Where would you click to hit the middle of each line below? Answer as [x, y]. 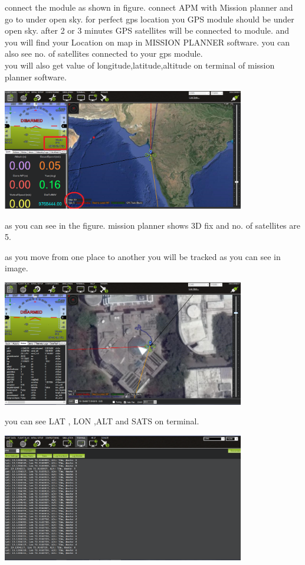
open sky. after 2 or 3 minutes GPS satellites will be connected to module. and [147, 30]
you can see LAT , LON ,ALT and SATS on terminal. [102, 421]
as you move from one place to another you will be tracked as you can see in [143, 256]
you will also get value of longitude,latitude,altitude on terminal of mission [140, 65]
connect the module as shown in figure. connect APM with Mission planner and [149, 7]
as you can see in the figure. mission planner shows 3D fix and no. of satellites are [153, 225]
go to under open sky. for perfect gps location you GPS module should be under [150, 19]
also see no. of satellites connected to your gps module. [104, 53]
